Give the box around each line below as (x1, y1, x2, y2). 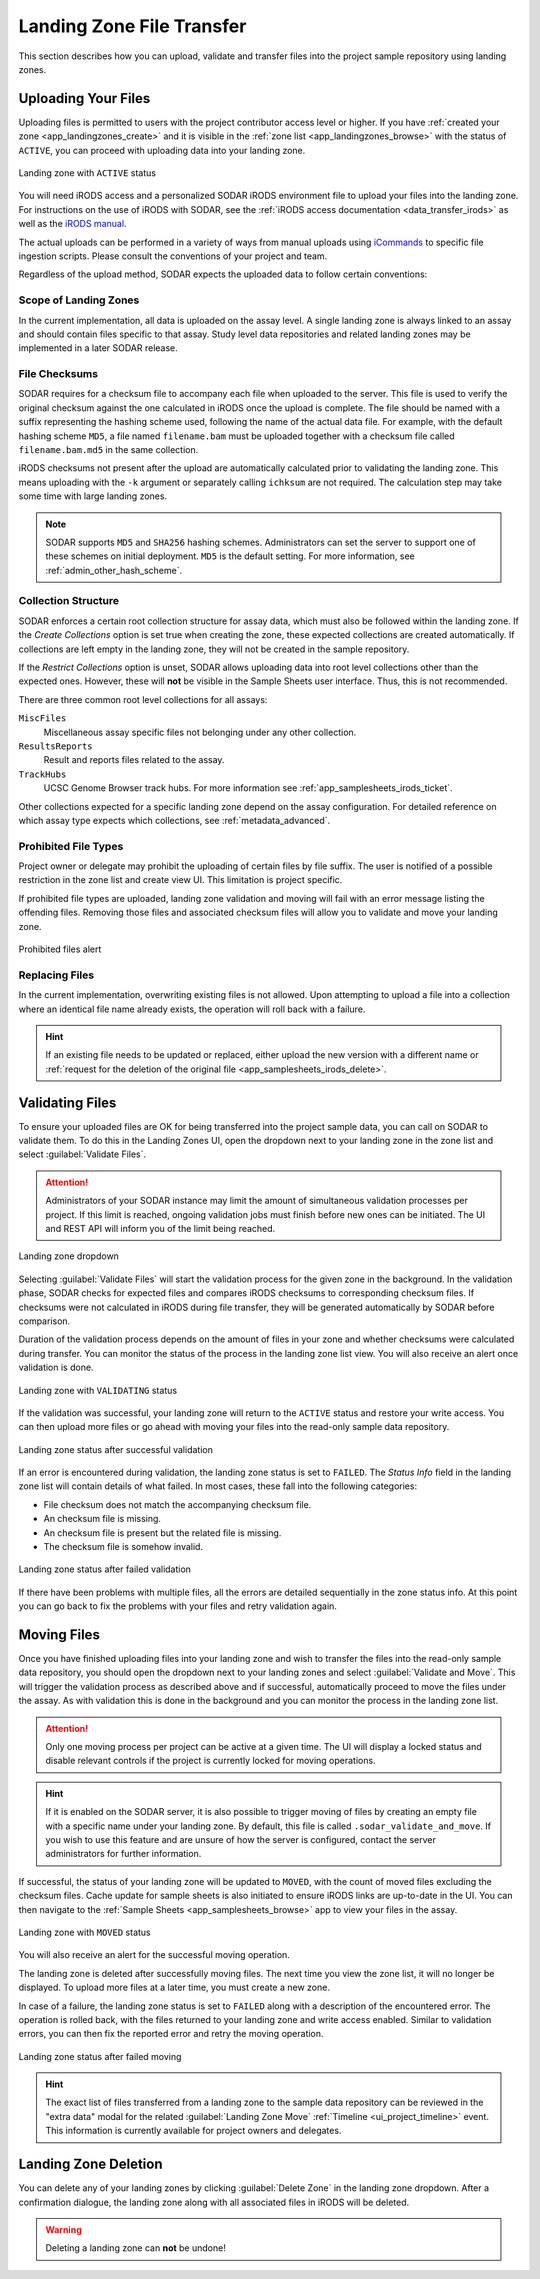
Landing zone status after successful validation (18, 1443, 214, 1455)
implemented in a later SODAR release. (18, 342, 179, 354)
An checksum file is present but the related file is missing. (43, 1526, 282, 1539)
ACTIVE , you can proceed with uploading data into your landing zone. (18, 144, 306, 156)
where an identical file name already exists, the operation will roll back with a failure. (18, 1003, 366, 1015)
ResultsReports (18, 740, 94, 752)
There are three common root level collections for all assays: (18, 693, 268, 705)
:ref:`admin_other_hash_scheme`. (45, 564, 183, 576)
